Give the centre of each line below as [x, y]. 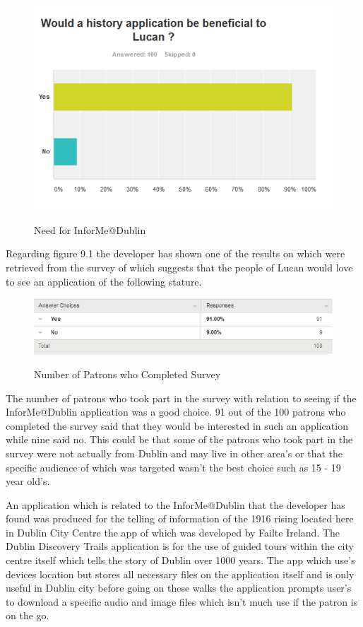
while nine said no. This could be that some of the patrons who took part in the [179, 439]
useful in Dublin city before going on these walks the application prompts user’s [179, 588]
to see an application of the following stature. [104, 281]
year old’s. [28, 481]
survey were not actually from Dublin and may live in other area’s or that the [174, 453]
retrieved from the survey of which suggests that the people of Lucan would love [179, 267]
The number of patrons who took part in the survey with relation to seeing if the [181, 398]
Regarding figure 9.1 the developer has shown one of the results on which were [175, 253]
